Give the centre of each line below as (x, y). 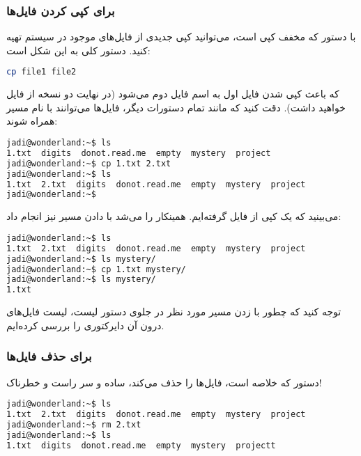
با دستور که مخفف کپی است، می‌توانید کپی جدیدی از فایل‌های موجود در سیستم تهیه (181, 37)
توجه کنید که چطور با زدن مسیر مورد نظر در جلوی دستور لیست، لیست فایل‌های (174, 312)
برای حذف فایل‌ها (49, 356)
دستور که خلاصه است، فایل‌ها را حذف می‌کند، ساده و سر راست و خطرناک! (164, 382)
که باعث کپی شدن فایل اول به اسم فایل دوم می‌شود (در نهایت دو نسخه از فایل (173, 94)
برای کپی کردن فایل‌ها (61, 10)
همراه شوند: (32, 121)
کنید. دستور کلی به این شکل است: (78, 50)
